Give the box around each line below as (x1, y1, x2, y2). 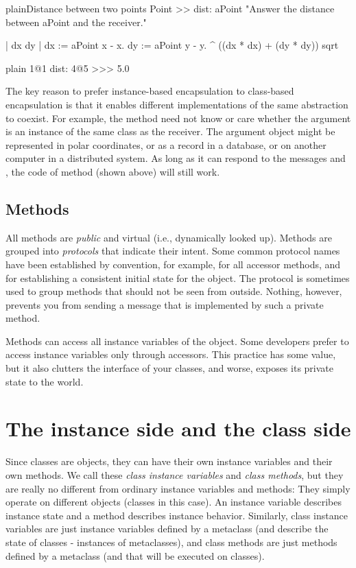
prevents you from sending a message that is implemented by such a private (5, 297, 324, 311)
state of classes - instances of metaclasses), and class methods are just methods (5, 534, 337, 549)
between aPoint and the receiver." (5, 14, 147, 29)
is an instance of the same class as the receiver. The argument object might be (5, 124, 335, 139)
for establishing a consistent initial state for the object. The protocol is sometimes (5, 270, 350, 285)
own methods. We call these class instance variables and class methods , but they (5, 467, 344, 482)
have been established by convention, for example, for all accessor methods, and (5, 257, 341, 271)
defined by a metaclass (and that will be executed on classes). (5, 548, 265, 563)
